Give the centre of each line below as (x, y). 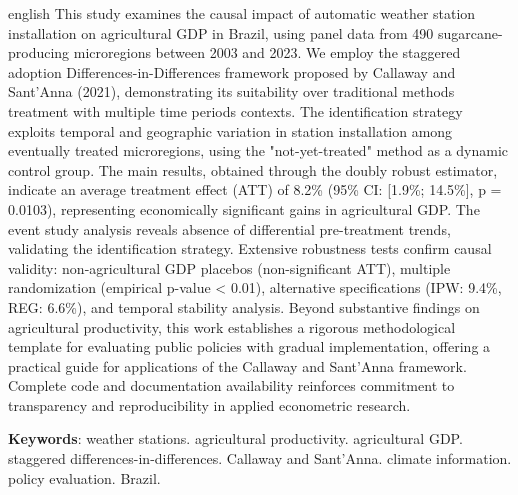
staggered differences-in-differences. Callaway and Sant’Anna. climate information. (260, 458)
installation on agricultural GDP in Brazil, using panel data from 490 (221, 32)
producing (39, 52)
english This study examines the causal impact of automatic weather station (242, 13)
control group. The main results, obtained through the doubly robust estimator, (253, 169)
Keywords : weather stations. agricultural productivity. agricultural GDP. (235, 438)
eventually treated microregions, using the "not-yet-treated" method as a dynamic (258, 150)
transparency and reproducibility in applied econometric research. (209, 404)
